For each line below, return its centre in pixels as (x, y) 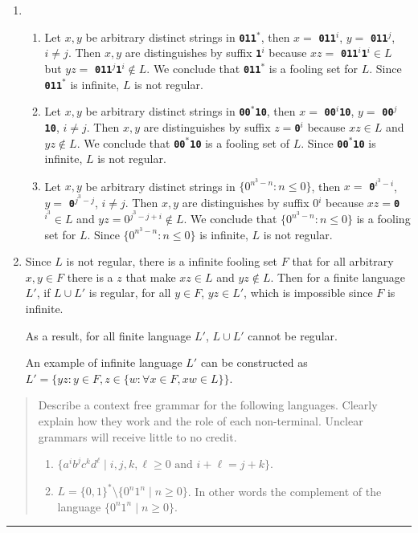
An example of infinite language (104, 362)
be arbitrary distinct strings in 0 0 (168, 111)
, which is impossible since (308, 293)
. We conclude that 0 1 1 (204, 68)
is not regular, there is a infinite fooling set (172, 261)
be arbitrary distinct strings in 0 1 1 (171, 37)
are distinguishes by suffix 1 (193, 53)
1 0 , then (275, 111)
